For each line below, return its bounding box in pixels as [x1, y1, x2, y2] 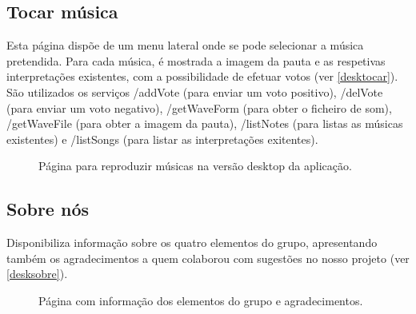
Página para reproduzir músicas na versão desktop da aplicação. [38, 157, 352, 174]
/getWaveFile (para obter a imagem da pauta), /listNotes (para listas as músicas [6, 115, 403, 132]
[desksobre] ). [6, 265, 68, 282]
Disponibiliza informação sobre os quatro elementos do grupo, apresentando [6, 234, 378, 251]
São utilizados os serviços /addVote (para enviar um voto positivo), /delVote [6, 83, 383, 100]
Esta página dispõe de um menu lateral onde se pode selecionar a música [6, 37, 364, 54]
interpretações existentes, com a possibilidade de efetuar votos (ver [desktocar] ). [6, 68, 398, 85]
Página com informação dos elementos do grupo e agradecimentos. [38, 292, 363, 308]
